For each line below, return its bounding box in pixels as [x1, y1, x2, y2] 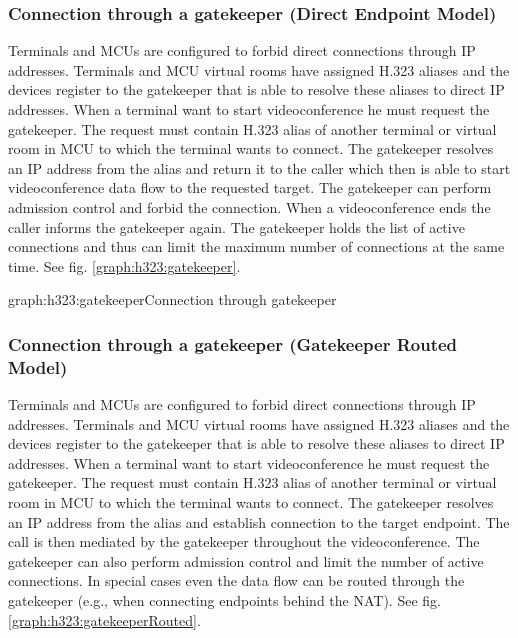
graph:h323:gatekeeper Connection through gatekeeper [8, 289, 337, 310]
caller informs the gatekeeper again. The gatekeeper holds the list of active [8, 216, 465, 237]
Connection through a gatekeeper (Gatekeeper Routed [8, 331, 458, 356]
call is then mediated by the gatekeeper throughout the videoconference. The [8, 531, 480, 552]
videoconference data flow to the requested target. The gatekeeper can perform [8, 177, 492, 198]
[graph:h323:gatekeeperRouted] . [8, 609, 201, 630]
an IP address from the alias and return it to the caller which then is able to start [8, 157, 511, 178]
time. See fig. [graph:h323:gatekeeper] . [8, 255, 241, 276]
